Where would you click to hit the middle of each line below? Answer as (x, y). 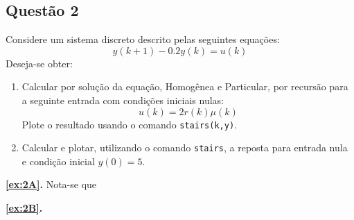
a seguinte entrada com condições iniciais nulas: (123, 100)
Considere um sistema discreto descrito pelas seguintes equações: (143, 39)
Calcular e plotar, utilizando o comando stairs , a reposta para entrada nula (185, 147)
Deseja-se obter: (39, 63)
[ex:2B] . (24, 208)
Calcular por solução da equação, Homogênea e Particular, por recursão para (185, 86)
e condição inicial (58, 161)
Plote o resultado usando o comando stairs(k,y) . (129, 124)
